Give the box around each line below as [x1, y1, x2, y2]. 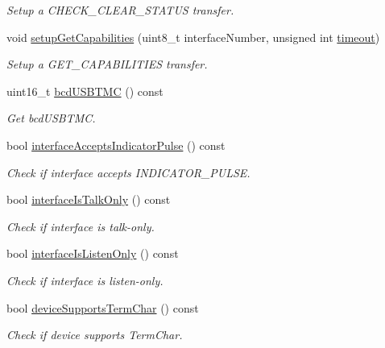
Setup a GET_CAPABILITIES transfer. [6, 56, 208, 72]
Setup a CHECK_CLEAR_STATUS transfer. [6, 2, 234, 18]
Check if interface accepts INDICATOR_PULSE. [6, 164, 250, 180]
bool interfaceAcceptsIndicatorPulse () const [6, 136, 226, 153]
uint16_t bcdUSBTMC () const [6, 82, 164, 99]
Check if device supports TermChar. [6, 326, 183, 343]
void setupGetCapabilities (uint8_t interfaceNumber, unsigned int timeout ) [6, 28, 380, 45]
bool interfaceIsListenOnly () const [6, 245, 179, 262]
